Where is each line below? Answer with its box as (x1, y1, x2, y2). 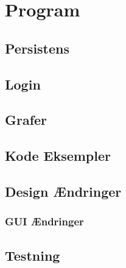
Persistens (5, 38, 70, 57)
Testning (5, 245, 60, 264)
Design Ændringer (5, 182, 122, 200)
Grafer (5, 110, 47, 129)
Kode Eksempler (5, 146, 111, 165)
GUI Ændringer (5, 214, 84, 229)
